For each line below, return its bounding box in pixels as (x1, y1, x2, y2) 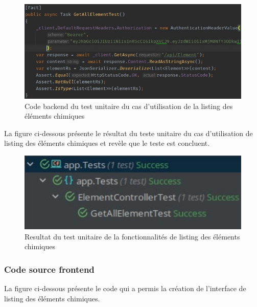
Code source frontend (4, 262, 95, 275)
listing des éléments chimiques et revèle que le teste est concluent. (4, 138, 210, 148)
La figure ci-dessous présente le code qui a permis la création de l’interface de (4, 283, 246, 294)
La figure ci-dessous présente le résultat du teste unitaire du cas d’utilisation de (4, 127, 253, 138)
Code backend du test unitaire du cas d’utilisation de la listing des (25, 100, 233, 111)
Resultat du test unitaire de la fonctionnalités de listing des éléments (25, 231, 240, 242)
